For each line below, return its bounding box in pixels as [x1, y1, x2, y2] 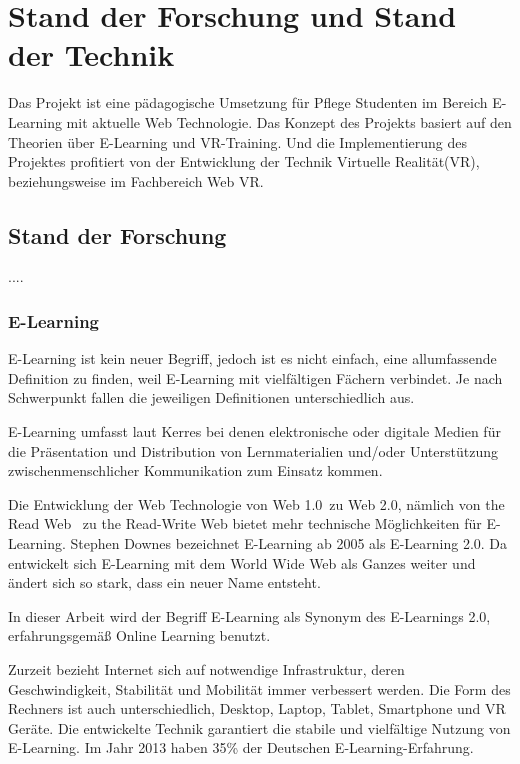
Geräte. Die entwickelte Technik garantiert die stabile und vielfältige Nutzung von [8, 717, 511, 738]
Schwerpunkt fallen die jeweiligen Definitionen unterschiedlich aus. [8, 387, 415, 408]
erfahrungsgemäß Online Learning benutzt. [8, 625, 271, 646]
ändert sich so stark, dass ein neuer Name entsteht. [8, 572, 321, 593]
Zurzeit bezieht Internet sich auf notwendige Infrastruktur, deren [8, 659, 405, 680]
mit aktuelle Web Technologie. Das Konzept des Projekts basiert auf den [66, 111, 512, 132]
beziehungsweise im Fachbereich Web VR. [8, 170, 264, 191]
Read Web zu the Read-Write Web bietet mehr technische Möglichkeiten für [8, 513, 482, 534]
